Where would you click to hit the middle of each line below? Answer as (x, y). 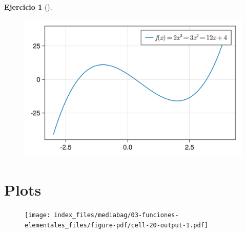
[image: (38, 215)
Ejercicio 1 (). (28, 7)
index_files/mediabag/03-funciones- (116, 215)
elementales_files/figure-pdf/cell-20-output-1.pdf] (116, 225)
